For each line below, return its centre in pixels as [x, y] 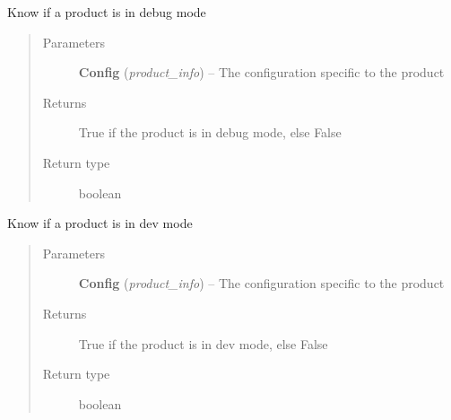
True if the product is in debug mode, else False [210, 132]
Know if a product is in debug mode [107, 12]
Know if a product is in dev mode [100, 223]
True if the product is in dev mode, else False [203, 343]
